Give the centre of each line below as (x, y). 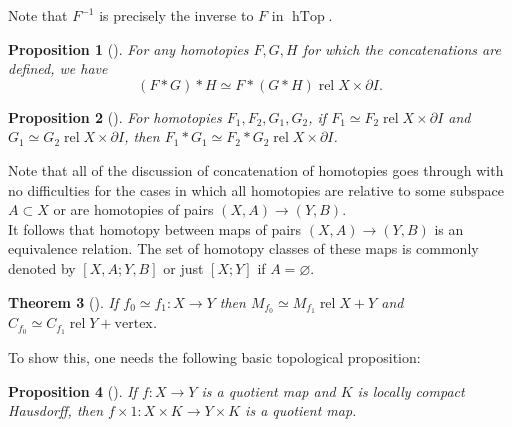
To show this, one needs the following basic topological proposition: (214, 357)
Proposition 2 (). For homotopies (115, 116)
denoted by (42, 267)
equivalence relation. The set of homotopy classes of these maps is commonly (243, 248)
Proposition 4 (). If (72, 390)
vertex (133, 324)
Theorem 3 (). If (63, 301)
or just (183, 267)
